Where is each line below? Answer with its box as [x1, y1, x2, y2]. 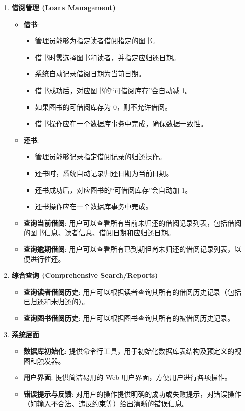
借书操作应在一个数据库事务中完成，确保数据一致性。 [35, 118, 208, 129]
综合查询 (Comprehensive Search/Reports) [11, 270, 158, 280]
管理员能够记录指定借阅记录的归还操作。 [35, 151, 166, 162]
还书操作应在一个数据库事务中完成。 [35, 201, 153, 211]
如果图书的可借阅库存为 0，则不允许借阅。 [35, 102, 172, 112]
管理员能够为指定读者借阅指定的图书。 [35, 35, 159, 46]
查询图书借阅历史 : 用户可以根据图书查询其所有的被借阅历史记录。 [23, 312, 235, 323]
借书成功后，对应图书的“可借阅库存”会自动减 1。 [35, 85, 192, 95]
